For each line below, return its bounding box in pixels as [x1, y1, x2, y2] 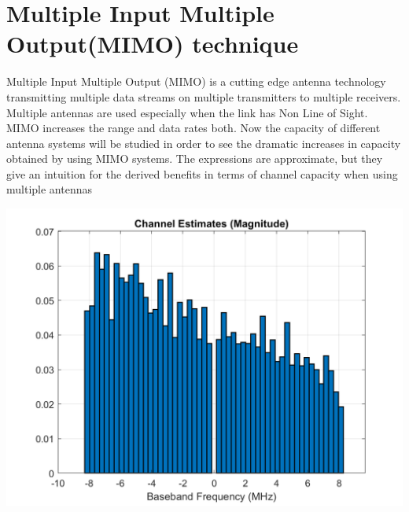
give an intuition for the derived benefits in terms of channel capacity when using [6, 165, 398, 182]
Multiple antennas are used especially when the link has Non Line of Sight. [6, 104, 368, 120]
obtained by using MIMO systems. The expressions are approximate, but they [6, 150, 383, 167]
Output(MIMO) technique [6, 28, 299, 60]
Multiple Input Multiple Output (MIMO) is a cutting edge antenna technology [6, 73, 386, 90]
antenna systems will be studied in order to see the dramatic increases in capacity [6, 134, 401, 151]
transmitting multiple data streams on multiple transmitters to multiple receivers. [6, 88, 401, 105]
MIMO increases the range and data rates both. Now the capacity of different [6, 120, 381, 136]
